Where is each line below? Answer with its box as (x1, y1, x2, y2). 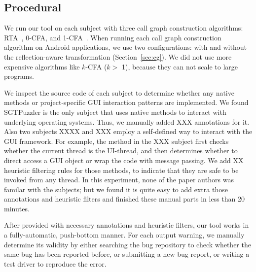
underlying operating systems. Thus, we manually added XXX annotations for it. (4, 116, 250, 127)
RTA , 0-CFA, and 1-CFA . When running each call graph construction (4, 32, 221, 42)
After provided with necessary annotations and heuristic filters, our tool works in (4, 220, 249, 230)
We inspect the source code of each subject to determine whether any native (4, 87, 234, 98)
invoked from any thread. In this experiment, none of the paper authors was (4, 174, 234, 185)
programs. (4, 71, 34, 81)
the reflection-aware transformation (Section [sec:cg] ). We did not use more (4, 51, 232, 62)
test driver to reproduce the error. (4, 258, 107, 269)
